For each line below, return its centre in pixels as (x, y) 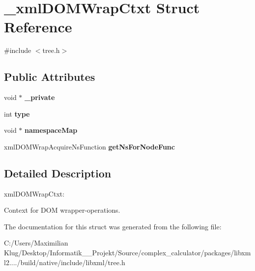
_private (40, 97)
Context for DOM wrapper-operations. (62, 210)
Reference (38, 27)
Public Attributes (50, 77)
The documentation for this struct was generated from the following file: (113, 226)
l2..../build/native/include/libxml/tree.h (65, 262)
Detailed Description (58, 173)
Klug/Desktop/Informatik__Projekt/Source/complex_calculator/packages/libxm (127, 253)
